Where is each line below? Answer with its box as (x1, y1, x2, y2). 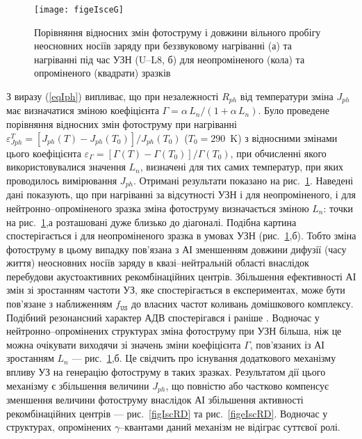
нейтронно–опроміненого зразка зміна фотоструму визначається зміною (6, 200, 309, 215)
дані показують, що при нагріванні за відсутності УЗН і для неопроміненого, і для (6, 187, 356, 202)
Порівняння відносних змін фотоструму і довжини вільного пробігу (34, 24, 321, 39)
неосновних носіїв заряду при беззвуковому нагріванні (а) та (34, 38, 293, 53)
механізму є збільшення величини (6, 378, 149, 392)
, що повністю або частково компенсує (165, 378, 329, 392)
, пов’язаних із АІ (249, 337, 324, 351)
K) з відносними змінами (230, 130, 338, 145)
